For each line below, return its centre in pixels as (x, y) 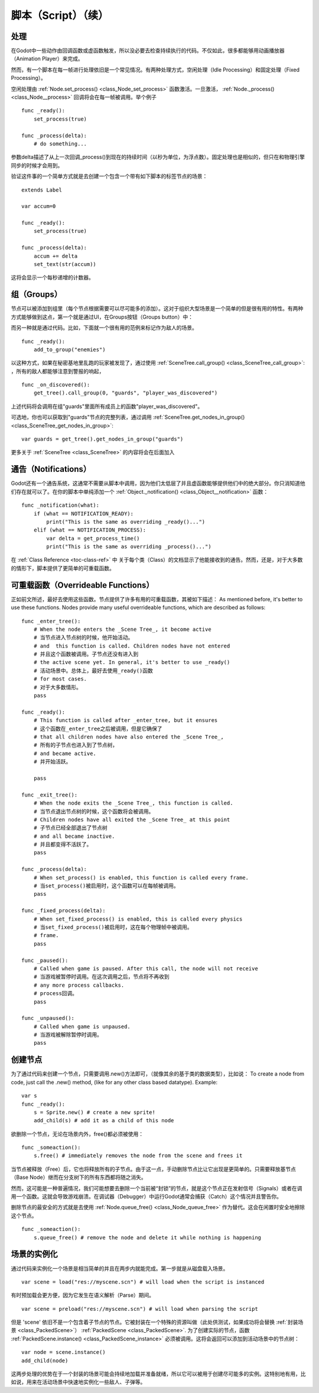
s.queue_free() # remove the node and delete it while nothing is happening (147, 1237)
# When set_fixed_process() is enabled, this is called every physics (138, 919)
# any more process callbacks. (79, 985)
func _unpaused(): (48, 1018)
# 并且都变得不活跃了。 (63, 845)
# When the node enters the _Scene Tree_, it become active (123, 629)
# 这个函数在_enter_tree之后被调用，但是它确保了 (98, 728)
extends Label (42, 190)
